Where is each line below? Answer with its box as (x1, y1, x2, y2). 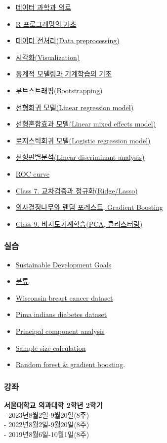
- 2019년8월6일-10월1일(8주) (4, 429, 89, 439)
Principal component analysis (15, 325, 105, 336)
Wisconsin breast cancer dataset (15, 292, 113, 303)
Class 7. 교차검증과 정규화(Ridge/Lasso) (15, 185, 138, 195)
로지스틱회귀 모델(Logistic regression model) (15, 135, 151, 145)
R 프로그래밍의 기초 (15, 18, 77, 29)
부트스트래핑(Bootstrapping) (15, 85, 103, 95)
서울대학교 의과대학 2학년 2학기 (4, 399, 103, 410)
